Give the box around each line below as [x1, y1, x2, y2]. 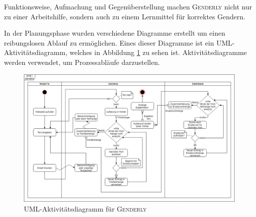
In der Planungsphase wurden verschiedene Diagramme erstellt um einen [4, 28, 225, 38]
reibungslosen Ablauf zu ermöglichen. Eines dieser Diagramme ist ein [4, 37, 214, 48]
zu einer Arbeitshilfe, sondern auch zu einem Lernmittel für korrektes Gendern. [4, 11, 246, 21]
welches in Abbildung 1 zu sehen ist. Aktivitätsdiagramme [69, 47, 247, 57]
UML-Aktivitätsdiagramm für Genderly [24, 203, 147, 214]
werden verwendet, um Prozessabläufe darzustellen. [4, 56, 160, 67]
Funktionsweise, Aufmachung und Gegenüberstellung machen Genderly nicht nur [4, 1, 252, 11]
